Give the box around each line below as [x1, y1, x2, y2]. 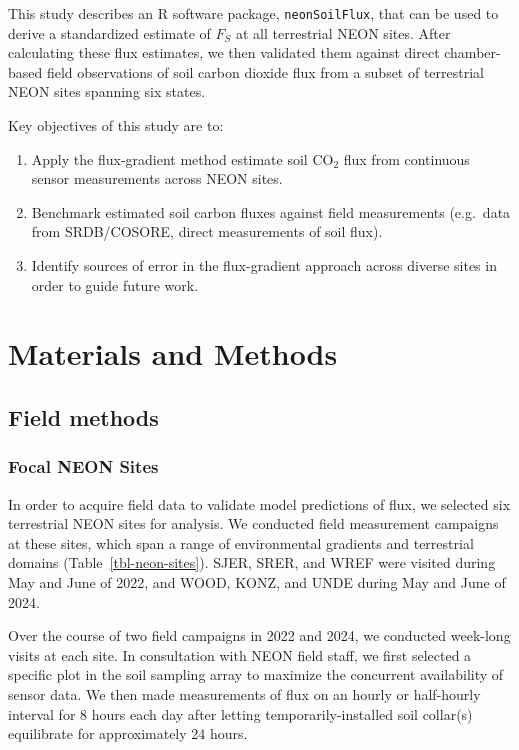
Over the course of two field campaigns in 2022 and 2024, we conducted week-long [8, 625, 511, 646]
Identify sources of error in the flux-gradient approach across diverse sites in [31, 255, 497, 275]
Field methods [8, 401, 159, 432]
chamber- [444, 42, 501, 63]
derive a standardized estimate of [8, 22, 211, 43]
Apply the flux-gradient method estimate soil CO [31, 148, 334, 169]
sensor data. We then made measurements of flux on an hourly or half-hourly [8, 683, 481, 704]
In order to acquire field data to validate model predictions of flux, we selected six [8, 493, 511, 514]
